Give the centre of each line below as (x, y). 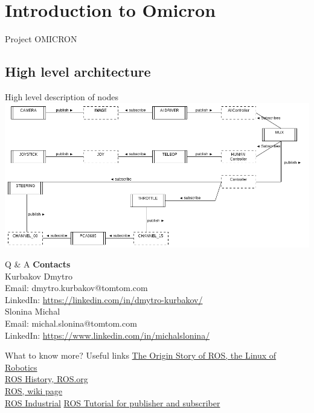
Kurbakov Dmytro (39, 276)
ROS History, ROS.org (46, 379)
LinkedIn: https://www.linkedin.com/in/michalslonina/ (107, 335)
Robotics (21, 367)
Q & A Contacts (38, 264)
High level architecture (78, 72)
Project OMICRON (41, 39)
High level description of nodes (62, 96)
